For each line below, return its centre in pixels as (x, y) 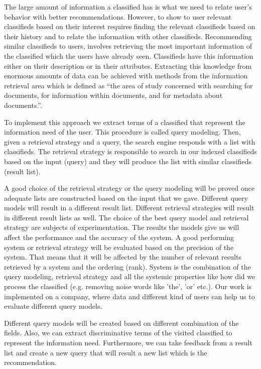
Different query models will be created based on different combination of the (121, 323)
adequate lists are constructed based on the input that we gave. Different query (126, 198)
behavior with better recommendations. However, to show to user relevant (118, 16)
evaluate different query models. (53, 306)
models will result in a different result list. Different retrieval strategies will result (129, 208)
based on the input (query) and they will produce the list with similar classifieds (128, 161)
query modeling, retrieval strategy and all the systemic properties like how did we (130, 276)
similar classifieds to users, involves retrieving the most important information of (128, 46)
